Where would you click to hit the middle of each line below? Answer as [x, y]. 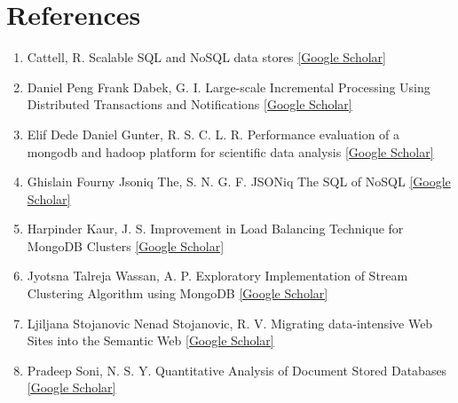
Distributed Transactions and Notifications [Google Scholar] [190, 104]
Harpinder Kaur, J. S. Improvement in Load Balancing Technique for [215, 229]
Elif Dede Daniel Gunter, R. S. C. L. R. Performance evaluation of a [213, 134]
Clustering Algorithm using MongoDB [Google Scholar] [178, 293]
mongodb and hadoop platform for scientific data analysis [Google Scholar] [230, 151]
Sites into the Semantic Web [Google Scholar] [150, 340]
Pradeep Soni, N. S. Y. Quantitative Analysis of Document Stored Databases [237, 370]
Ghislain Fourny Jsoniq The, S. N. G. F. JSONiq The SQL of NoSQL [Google [239, 182]
